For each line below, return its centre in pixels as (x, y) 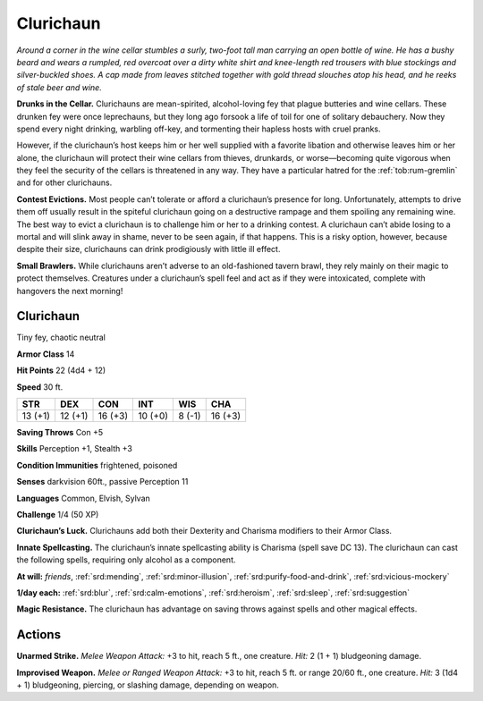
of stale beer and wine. (59, 87)
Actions (39, 635)
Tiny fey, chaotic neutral (61, 338)
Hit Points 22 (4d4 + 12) (61, 370)
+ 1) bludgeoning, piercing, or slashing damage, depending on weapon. (148, 685)
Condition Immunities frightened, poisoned (97, 465)
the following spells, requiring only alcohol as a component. (126, 560)
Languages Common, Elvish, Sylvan (84, 498)
